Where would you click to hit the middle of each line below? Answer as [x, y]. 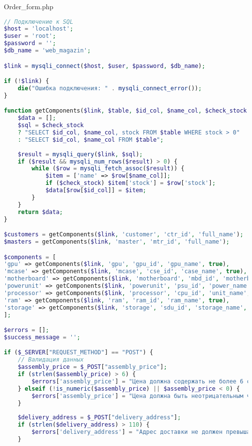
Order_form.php [29, 6]
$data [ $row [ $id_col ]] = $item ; [96, 190]
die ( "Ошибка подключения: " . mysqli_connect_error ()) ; [110, 89]
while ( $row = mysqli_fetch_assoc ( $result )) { [108, 169]
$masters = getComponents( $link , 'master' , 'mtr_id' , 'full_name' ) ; [117, 241]
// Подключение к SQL [39, 22]
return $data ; [40, 212]
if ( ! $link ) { [27, 81]
